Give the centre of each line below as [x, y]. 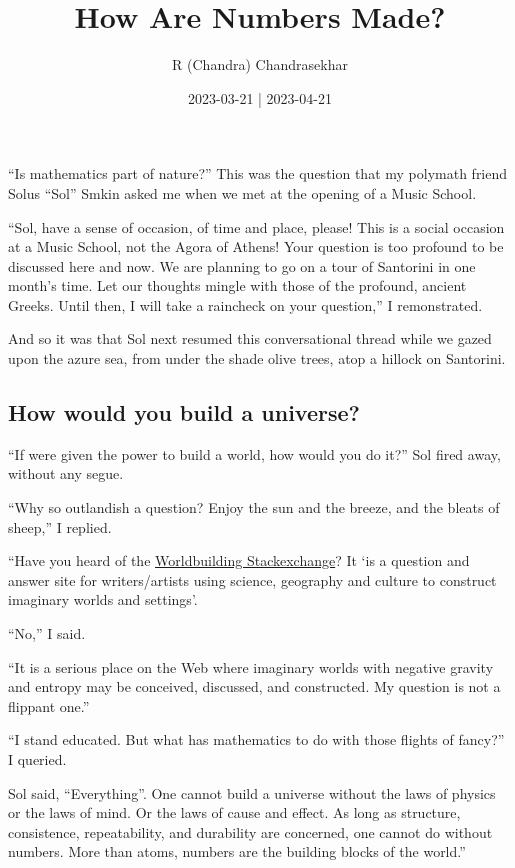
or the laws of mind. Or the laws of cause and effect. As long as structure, [234, 812]
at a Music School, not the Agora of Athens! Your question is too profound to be [256, 246]
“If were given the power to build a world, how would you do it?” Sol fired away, [254, 453]
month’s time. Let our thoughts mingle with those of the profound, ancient [237, 285]
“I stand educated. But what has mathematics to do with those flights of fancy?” [256, 739]
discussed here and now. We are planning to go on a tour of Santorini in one [242, 265]
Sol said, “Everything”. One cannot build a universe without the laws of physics [252, 792]
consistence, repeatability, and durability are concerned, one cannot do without [250, 831]
